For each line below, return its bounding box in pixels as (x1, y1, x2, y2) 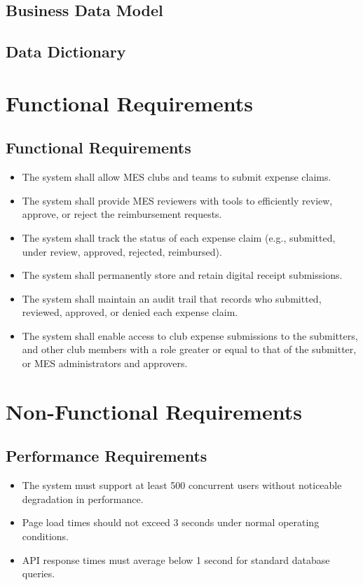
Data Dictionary (6, 41, 126, 62)
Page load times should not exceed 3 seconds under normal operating (22, 515, 320, 530)
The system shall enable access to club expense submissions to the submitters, (22, 328, 358, 343)
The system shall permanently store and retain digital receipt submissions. (22, 268, 343, 282)
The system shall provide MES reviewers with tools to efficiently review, (22, 193, 333, 207)
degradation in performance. (22, 491, 144, 506)
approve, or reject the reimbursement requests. (22, 207, 222, 221)
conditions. (22, 529, 69, 544)
